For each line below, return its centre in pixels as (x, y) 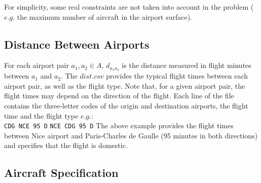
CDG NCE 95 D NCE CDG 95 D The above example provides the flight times (119, 125)
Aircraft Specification (61, 173)
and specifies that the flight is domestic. (66, 145)
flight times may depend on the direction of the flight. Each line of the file (119, 96)
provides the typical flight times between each (177, 76)
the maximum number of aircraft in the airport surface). (104, 16)
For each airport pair (36, 65)
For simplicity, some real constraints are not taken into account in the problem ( (129, 7)
